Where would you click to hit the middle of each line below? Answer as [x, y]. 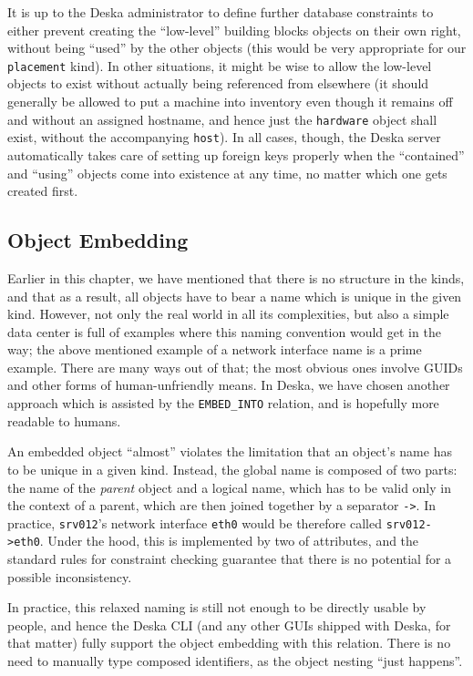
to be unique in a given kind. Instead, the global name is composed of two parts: [232, 469]
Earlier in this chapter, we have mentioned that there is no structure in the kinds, [236, 277]
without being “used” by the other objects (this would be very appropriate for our [237, 48]
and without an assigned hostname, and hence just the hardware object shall [222, 119]
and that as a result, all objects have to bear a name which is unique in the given [235, 296]
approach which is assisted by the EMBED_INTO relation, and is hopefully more [223, 403]
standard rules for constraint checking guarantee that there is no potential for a [230, 559]
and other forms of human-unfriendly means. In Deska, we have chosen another [229, 385]
